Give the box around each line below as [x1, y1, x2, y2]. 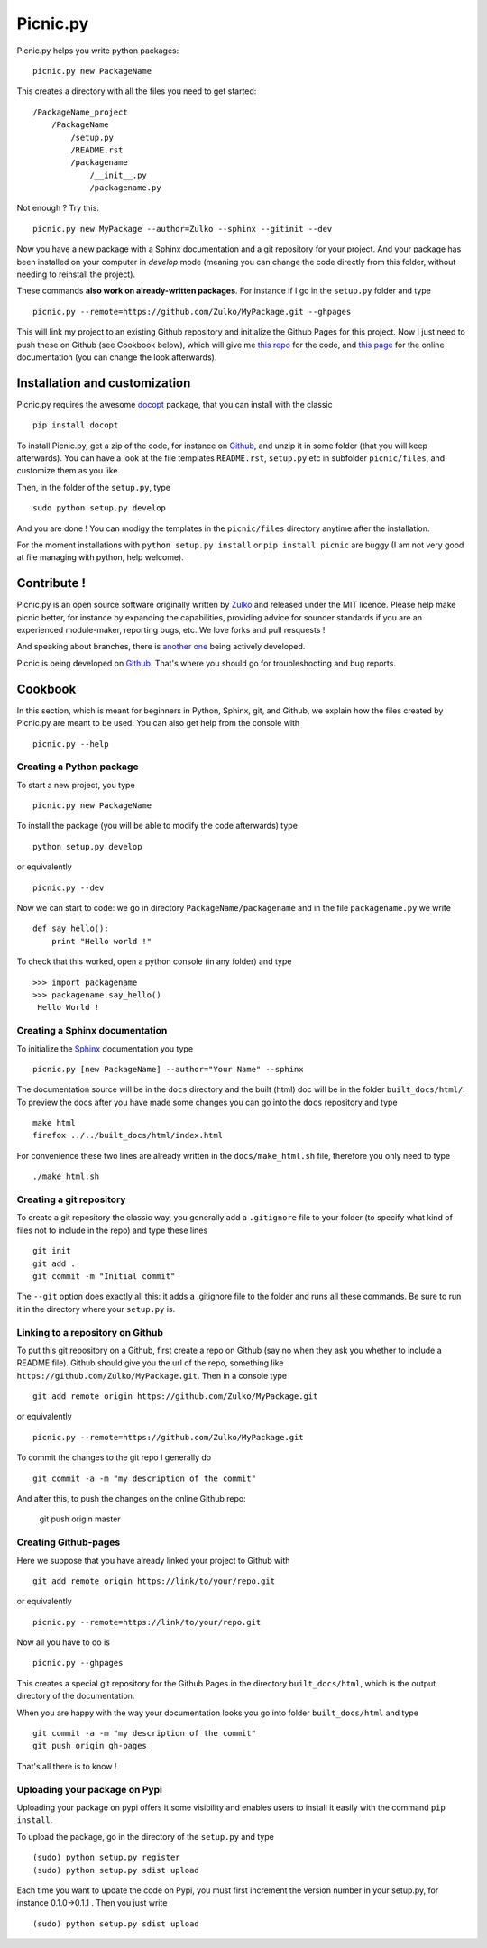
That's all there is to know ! [16, 1760, 117, 1771]
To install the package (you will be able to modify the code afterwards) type [16, 821, 298, 832]
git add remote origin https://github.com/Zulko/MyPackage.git [32, 1392, 318, 1401]
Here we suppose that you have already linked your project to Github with [16, 1555, 290, 1566]
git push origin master [39, 1513, 121, 1524]
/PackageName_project [32, 106, 128, 117]
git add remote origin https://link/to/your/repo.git [32, 1576, 275, 1586]
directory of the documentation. [16, 1691, 135, 1702]
